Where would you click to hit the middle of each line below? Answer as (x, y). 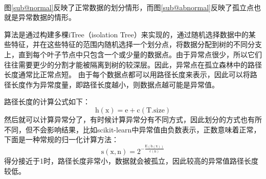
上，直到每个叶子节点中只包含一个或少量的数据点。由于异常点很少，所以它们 (133, 54)
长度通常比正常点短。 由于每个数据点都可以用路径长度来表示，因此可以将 (127, 74)
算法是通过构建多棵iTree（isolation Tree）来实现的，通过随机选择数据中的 (126, 34)
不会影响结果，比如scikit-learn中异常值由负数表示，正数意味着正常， (147, 129)
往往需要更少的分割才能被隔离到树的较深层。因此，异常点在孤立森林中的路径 (133, 64)
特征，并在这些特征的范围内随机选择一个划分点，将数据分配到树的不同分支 (136, 44)
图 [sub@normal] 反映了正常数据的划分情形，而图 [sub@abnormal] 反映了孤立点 (129, 7)
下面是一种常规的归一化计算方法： (61, 139)
